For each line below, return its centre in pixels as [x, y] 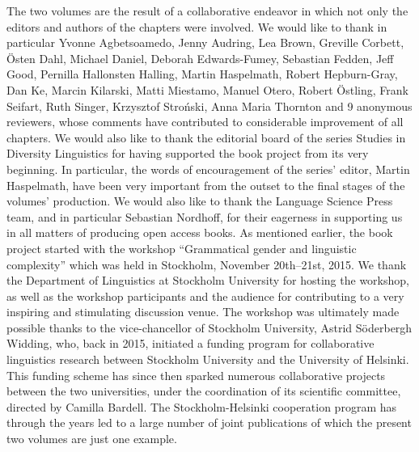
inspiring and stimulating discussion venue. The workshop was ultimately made [203, 312]
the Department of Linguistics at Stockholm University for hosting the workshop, [208, 280]
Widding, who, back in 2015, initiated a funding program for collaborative [190, 343]
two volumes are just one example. [92, 439]
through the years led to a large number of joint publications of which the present [209, 422]
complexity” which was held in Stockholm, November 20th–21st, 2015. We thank [207, 264]
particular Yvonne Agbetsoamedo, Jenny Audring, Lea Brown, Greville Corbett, [205, 42]
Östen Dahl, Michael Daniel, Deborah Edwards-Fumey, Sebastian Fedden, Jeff [200, 58]
